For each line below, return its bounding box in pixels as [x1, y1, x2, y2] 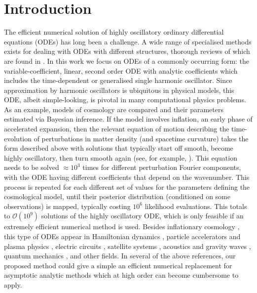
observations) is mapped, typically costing [4, 201, 131, 211]
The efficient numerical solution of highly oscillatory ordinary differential [4, 27, 224, 37]
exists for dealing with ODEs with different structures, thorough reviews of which [4, 46, 250, 56]
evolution [4, 133, 32, 143]
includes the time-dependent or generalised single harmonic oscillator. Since [4, 75, 232, 85]
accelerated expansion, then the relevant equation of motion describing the [4, 124, 229, 134]
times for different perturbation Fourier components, [82, 162, 241, 172]
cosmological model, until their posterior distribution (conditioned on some [4, 191, 231, 202]
